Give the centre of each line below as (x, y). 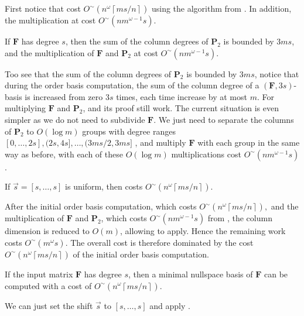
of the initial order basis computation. (141, 254)
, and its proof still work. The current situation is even (181, 108)
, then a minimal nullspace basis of (190, 274)
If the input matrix (39, 274)
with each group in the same (249, 142)
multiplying (25, 108)
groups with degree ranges (129, 131)
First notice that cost (43, 8)
